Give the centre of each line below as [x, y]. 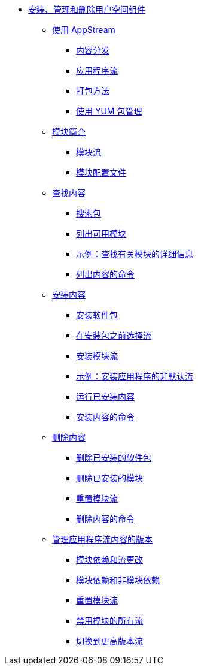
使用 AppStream [84, 30]
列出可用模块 [101, 233]
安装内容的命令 [105, 417]
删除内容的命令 [105, 519]
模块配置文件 [101, 172]
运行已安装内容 [105, 396]
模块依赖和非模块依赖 [118, 580]
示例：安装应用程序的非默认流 [135, 376]
